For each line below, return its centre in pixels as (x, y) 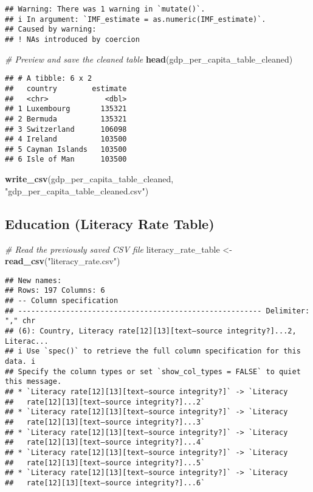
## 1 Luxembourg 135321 (66, 109)
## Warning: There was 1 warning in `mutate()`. (105, 9)
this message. (33, 382)
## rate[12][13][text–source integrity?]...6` (105, 483)
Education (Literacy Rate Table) (110, 223)
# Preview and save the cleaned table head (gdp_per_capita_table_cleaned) (149, 59)
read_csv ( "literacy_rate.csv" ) (63, 261)
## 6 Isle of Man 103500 (66, 159)
